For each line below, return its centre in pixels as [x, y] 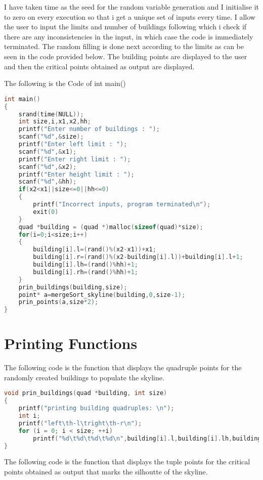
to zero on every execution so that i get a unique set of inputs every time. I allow [130, 16]
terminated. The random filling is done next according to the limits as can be [124, 46]
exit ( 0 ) [46, 212]
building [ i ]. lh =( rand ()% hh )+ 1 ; [85, 265]
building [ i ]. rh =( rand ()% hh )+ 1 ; [85, 272]
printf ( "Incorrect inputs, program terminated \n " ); [122, 204]
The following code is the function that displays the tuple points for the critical [127, 462]
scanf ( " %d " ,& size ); [51, 137]
